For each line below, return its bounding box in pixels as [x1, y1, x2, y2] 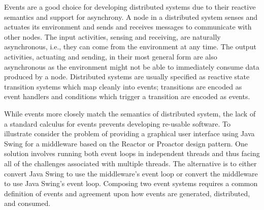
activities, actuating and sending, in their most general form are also [4, 51, 217, 62]
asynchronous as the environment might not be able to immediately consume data [4, 61, 259, 72]
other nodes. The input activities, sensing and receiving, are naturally [4, 31, 221, 42]
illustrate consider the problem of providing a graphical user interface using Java [4, 128, 255, 139]
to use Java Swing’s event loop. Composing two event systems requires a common [4, 178, 258, 189]
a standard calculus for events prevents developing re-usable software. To [4, 118, 230, 129]
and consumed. [4, 198, 51, 208]
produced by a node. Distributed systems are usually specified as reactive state [4, 71, 250, 82]
